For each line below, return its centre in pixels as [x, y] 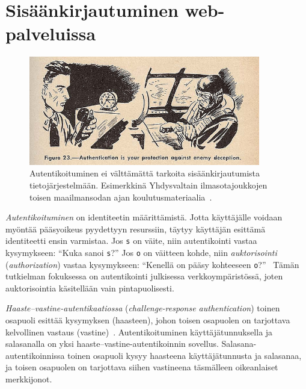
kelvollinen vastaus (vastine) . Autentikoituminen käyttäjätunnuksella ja [139, 331]
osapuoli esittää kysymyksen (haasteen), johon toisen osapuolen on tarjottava [148, 320]
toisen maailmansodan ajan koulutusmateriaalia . [121, 197]
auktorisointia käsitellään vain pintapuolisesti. [90, 288]
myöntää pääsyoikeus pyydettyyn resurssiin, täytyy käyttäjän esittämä [136, 229]
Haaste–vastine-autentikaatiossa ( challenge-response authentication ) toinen [143, 308]
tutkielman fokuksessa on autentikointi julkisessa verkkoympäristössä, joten [144, 276]
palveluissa [51, 33]
